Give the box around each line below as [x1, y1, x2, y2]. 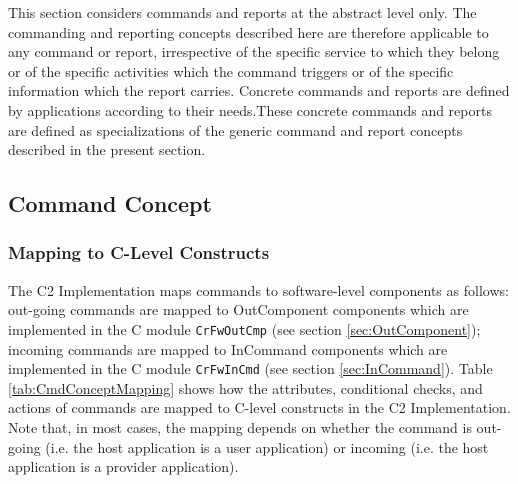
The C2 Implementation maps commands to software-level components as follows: [8, 279, 509, 300]
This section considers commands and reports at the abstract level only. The [8, 2, 477, 22]
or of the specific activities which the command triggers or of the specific [8, 60, 454, 81]
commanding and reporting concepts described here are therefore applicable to [8, 21, 489, 42]
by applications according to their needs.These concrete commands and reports [8, 99, 492, 120]
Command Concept [8, 188, 212, 219]
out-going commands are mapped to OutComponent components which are [8, 299, 469, 320]
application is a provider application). [8, 456, 239, 477]
